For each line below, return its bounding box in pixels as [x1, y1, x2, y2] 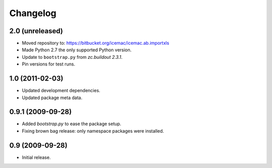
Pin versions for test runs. [22, 61, 76, 67]
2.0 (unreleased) [9, 27, 63, 35]
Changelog [9, 8, 56, 19]
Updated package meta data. [22, 95, 83, 101]
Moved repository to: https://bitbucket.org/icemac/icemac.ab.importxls [22, 40, 170, 46]
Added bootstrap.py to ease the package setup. [22, 121, 121, 127]
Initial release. [22, 154, 51, 160]
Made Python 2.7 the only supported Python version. [22, 47, 132, 53]
